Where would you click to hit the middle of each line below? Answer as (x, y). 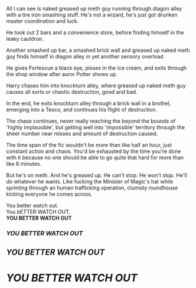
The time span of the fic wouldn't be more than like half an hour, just (89, 145)
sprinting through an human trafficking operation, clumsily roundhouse (92, 188)
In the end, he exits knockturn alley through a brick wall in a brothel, (89, 103)
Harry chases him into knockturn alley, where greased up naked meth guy (96, 86)
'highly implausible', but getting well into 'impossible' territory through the (95, 127)
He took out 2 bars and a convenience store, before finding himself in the (95, 32)
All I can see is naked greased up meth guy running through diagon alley (94, 9)
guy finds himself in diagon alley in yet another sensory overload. (86, 56)
